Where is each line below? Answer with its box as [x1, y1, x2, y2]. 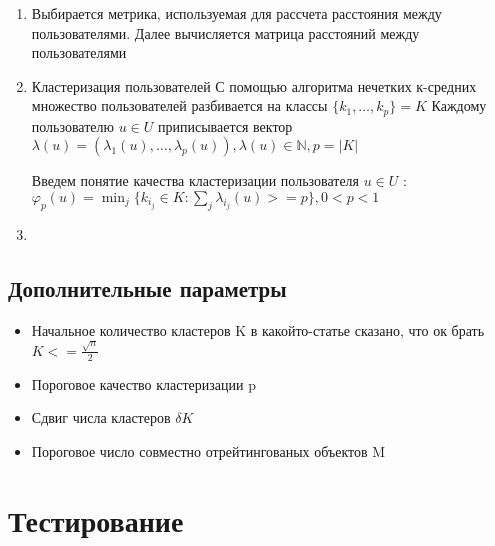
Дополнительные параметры [8, 272, 287, 303]
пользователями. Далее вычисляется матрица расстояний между [31, 22, 420, 43]
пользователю [31, 115, 114, 136]
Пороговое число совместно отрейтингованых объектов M [31, 440, 386, 461]
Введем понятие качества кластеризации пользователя [31, 170, 360, 191]
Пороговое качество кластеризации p [31, 373, 256, 394]
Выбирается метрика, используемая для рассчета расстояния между [31, 3, 442, 23]
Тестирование [8, 499, 184, 540]
